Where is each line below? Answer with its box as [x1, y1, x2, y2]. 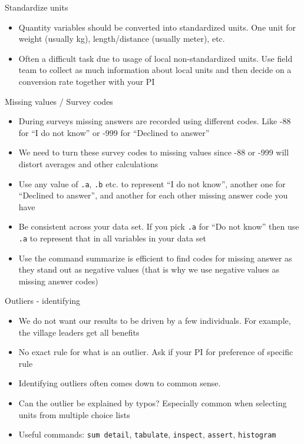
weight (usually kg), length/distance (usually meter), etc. [18, 32, 225, 45]
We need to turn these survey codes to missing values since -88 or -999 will [18, 146, 289, 158]
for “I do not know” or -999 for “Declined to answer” [18, 126, 210, 138]
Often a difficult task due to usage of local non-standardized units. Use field [18, 52, 293, 64]
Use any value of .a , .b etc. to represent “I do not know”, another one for [18, 177, 286, 190]
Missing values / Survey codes [5, 95, 113, 107]
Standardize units [5, 1, 68, 13]
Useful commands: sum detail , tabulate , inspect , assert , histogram [18, 428, 276, 440]
